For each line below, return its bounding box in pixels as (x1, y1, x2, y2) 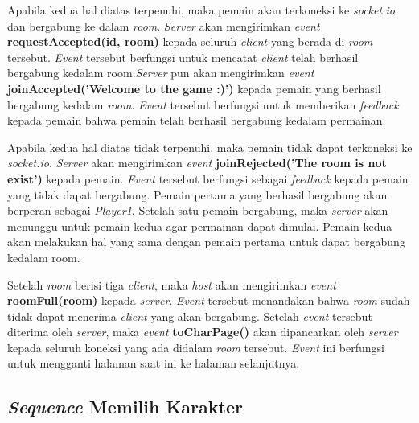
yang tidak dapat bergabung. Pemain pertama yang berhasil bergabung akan (7, 186, 388, 203)
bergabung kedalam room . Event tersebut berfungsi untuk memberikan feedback (7, 96, 399, 113)
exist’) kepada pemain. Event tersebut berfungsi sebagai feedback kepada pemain (7, 170, 409, 187)
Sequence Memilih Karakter (7, 394, 243, 419)
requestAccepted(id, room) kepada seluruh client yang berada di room (7, 33, 373, 50)
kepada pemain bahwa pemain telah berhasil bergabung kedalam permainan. (7, 112, 386, 129)
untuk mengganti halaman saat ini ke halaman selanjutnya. (7, 355, 300, 372)
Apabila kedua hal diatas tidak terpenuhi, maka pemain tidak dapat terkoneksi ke (7, 138, 413, 155)
